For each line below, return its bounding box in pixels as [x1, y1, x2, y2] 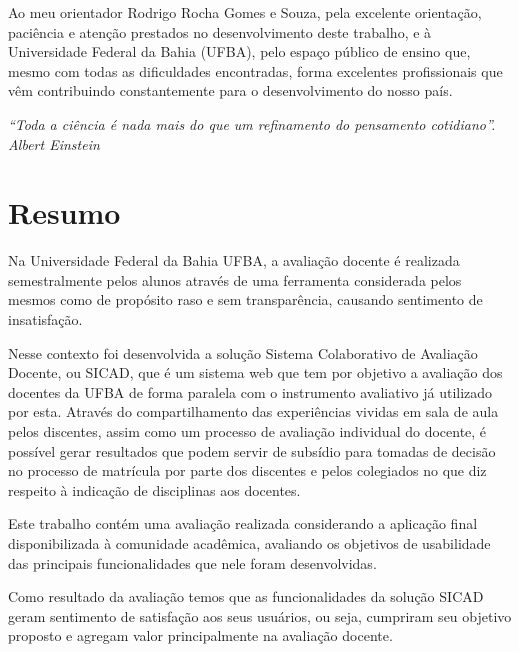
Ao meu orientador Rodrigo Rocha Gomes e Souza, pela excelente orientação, [8, 2, 482, 22]
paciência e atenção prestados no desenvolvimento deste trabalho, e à [8, 21, 432, 42]
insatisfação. [8, 309, 83, 330]
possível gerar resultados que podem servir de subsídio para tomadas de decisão [8, 440, 496, 461]
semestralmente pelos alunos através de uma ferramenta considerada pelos [8, 269, 462, 290]
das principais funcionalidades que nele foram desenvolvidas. [8, 552, 377, 573]
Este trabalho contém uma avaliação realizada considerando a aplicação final [8, 513, 478, 534]
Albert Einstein [8, 133, 100, 154]
